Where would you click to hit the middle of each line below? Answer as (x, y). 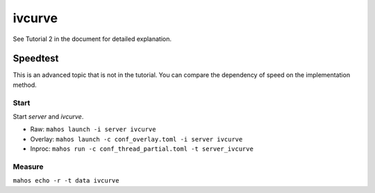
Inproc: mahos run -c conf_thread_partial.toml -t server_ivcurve (142, 149)
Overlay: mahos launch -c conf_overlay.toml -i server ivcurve (136, 139)
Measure (28, 167)
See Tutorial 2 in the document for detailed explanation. (92, 39)
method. (25, 85)
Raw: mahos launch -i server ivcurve (93, 129)
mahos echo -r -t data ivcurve (66, 181)
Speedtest (36, 59)
